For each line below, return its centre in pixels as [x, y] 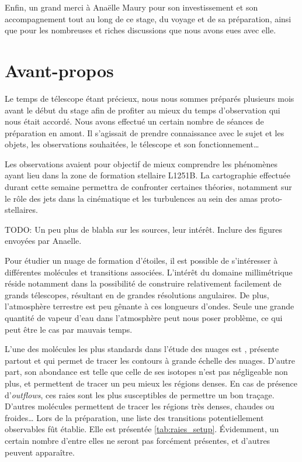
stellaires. [21, 210]
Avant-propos [59, 70]
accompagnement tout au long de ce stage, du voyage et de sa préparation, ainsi [148, 18]
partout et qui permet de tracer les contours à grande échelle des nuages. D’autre [150, 360]
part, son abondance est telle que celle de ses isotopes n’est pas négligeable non [146, 372]
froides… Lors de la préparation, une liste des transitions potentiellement [134, 417]
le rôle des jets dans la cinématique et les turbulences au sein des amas [131, 198]
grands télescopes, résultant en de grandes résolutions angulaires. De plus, [137, 294]
